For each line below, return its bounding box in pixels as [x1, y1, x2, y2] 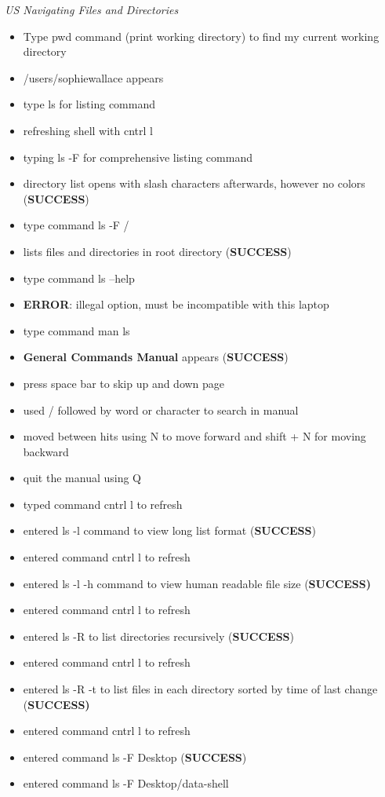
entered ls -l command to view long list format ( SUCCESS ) [23, 522, 316, 539]
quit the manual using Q [23, 470, 142, 486]
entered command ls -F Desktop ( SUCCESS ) [23, 748, 247, 765]
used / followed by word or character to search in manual [23, 401, 299, 418]
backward [23, 443, 69, 459]
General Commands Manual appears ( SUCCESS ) [23, 349, 289, 365]
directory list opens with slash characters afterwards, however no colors [23, 175, 365, 192]
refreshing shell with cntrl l [23, 122, 153, 138]
